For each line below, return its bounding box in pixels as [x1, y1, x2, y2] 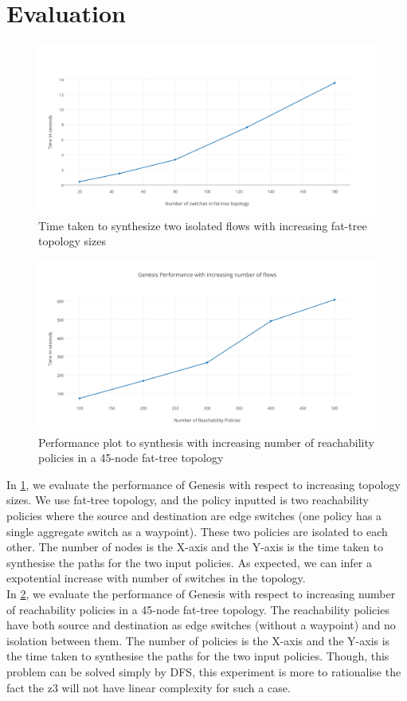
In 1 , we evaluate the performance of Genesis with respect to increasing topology [6, 476, 401, 492]
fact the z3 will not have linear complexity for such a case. [6, 679, 291, 695]
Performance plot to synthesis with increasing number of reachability [38, 433, 374, 450]
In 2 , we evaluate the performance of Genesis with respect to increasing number [6, 585, 396, 601]
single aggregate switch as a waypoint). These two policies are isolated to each [6, 523, 388, 539]
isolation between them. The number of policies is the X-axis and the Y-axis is [6, 632, 390, 648]
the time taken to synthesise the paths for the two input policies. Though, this [6, 648, 389, 664]
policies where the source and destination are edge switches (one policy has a [6, 507, 382, 523]
